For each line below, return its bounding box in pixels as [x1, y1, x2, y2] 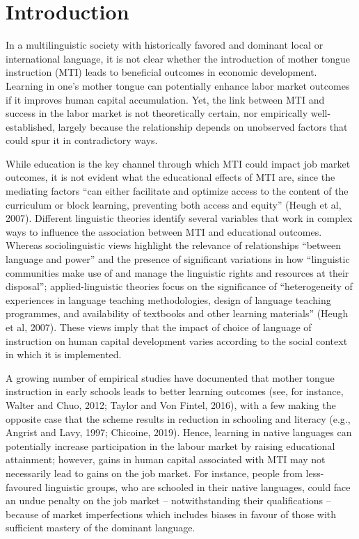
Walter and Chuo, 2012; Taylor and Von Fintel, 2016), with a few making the [6, 397, 336, 412]
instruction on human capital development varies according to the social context [6, 333, 348, 348]
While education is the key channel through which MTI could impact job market [6, 156, 351, 170]
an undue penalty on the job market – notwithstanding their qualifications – [6, 493, 331, 508]
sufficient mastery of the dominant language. [6, 520, 196, 535]
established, [6, 119, 55, 134]
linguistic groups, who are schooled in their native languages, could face [45, 479, 351, 494]
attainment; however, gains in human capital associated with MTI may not [6, 452, 326, 467]
